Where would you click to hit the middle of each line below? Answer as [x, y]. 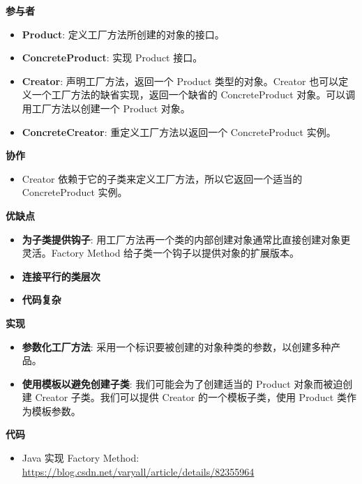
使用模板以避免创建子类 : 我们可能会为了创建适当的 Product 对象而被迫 [182, 383]
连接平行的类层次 [61, 276]
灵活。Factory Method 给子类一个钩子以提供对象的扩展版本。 [161, 253]
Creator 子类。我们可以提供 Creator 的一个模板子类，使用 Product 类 [191, 397]
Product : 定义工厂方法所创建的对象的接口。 [123, 34]
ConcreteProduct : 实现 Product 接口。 [112, 58]
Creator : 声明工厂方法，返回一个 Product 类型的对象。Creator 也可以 [180, 81]
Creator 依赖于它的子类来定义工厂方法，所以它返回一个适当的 [162, 178]
